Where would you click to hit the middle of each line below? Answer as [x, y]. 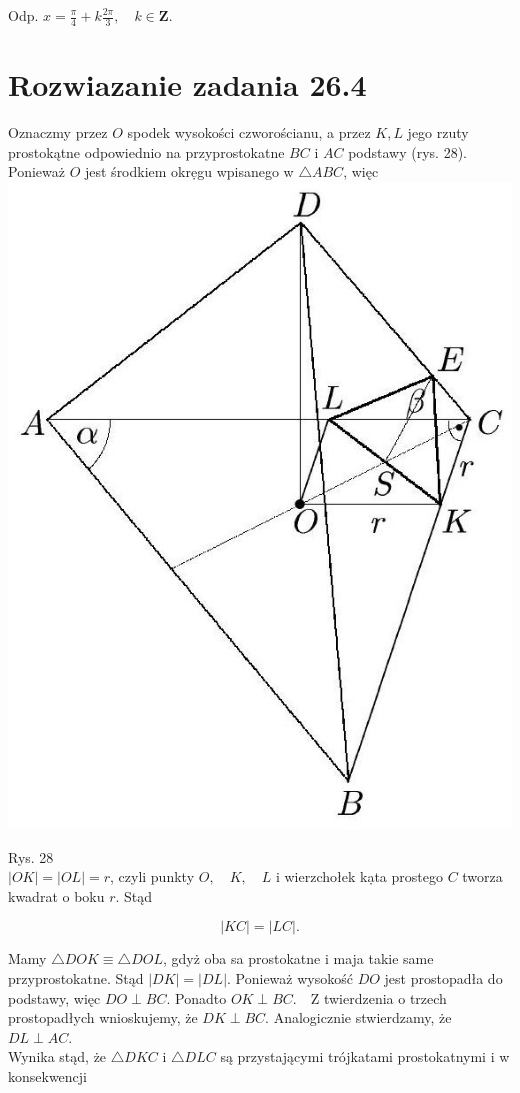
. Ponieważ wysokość [290, 977]
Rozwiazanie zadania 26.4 [187, 84]
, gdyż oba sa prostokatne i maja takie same [298, 958]
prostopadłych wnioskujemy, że [103, 1017]
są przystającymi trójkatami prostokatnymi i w [365, 1056]
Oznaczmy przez [58, 131]
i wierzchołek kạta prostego [359, 876]
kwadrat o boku [56, 895]
